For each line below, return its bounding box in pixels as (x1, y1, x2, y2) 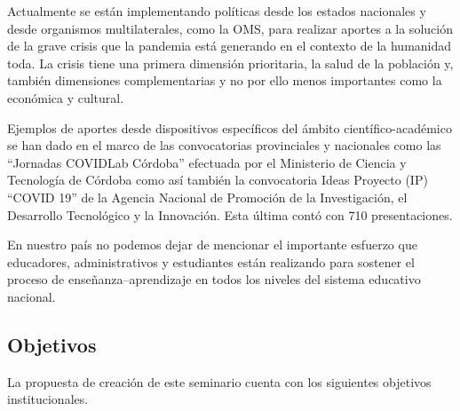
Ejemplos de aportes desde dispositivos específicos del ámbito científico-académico (7, 118, 452, 137)
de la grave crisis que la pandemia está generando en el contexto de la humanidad (7, 36, 452, 55)
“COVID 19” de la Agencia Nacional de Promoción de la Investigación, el (7, 187, 408, 206)
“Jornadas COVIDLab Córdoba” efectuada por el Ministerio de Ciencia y (7, 153, 407, 171)
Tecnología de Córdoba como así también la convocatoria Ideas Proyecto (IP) (7, 170, 428, 189)
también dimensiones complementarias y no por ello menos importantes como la (7, 71, 442, 90)
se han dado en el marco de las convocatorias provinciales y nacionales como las (7, 136, 441, 154)
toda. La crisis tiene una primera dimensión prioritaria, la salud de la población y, (7, 53, 454, 72)
